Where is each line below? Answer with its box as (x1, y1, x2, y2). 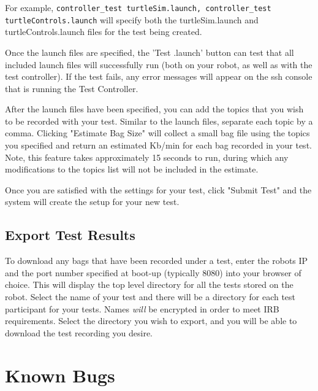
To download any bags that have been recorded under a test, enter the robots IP (5, 254, 308, 267)
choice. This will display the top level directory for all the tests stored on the (5, 278, 293, 291)
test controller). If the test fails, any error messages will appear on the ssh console (5, 70, 312, 83)
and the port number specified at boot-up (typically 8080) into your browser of (5, 266, 301, 279)
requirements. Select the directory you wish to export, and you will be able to (5, 314, 297, 327)
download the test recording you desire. (5, 326, 153, 339)
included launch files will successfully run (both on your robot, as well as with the (5, 58, 312, 71)
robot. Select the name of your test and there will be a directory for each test (5, 290, 296, 303)
